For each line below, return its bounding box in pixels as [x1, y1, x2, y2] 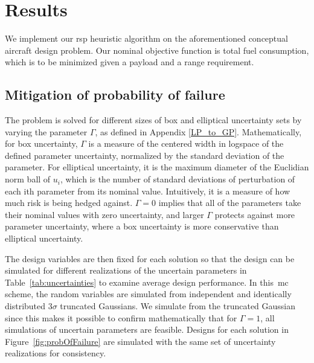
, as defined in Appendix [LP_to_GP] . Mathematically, [95, 125, 302, 138]
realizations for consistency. [5, 347, 106, 359]
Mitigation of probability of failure [5, 85, 225, 104]
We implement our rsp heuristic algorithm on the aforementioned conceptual [5, 32, 288, 45]
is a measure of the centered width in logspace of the [88, 137, 284, 150]
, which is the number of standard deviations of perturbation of [60, 173, 295, 185]
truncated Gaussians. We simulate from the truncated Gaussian [60, 300, 296, 312]
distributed [5, 300, 46, 312]
